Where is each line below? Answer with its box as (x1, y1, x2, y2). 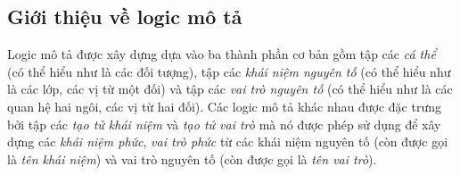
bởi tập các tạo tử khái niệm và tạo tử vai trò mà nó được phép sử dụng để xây (7, 114, 441, 133)
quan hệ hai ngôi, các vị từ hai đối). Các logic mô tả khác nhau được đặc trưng (7, 96, 441, 115)
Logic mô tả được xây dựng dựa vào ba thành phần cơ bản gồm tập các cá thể (7, 45, 436, 63)
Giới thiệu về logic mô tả (7, 3, 242, 30)
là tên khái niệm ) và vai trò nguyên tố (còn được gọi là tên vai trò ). (7, 149, 377, 168)
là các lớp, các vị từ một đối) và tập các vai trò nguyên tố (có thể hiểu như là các (7, 79, 453, 98)
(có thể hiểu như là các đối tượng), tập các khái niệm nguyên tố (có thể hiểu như (7, 62, 451, 80)
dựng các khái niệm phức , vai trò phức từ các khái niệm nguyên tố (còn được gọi (7, 132, 448, 151)
